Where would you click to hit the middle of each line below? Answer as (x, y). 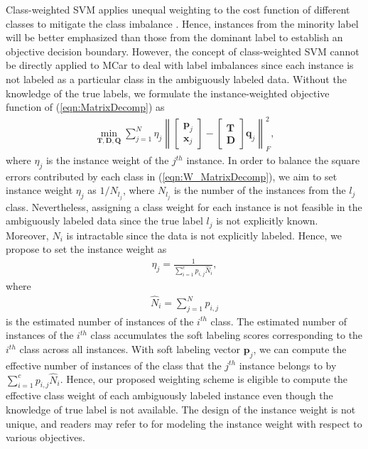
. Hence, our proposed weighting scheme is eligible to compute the (204, 379)
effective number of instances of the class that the (114, 365)
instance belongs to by (288, 365)
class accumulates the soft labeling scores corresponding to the (227, 335)
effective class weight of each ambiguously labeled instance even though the (169, 395)
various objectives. (45, 437)
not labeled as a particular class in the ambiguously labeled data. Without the (176, 79)
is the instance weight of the (107, 160)
